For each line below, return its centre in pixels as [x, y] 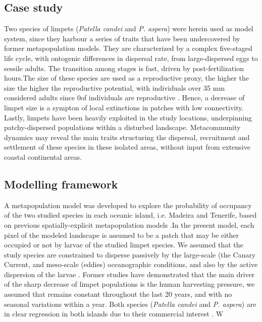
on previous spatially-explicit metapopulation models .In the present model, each [129, 224]
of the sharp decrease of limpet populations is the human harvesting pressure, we [129, 284]
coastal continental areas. [43, 156]
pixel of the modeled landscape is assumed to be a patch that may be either [122, 235]
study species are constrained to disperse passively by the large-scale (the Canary [130, 254]
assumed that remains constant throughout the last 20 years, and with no [118, 294]
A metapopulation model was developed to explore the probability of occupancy [128, 205]
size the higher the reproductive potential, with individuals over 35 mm [115, 87]
